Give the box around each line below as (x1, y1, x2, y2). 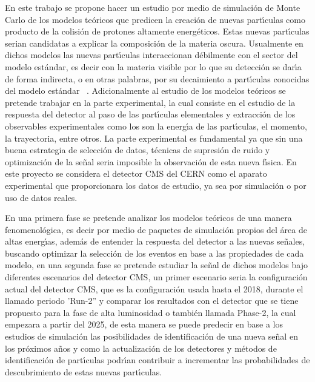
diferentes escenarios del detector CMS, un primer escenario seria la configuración (5, 271, 308, 283)
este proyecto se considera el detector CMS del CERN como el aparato (5, 167, 267, 180)
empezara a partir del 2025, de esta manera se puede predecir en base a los (5, 318, 283, 331)
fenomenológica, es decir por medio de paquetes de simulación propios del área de (5, 223, 307, 235)
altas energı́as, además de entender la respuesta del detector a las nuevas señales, (5, 235, 305, 248)
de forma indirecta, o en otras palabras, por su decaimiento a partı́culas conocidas (5, 72, 310, 85)
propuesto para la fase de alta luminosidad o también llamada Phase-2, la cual (5, 306, 296, 318)
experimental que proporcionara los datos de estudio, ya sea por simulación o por (5, 179, 307, 191)
